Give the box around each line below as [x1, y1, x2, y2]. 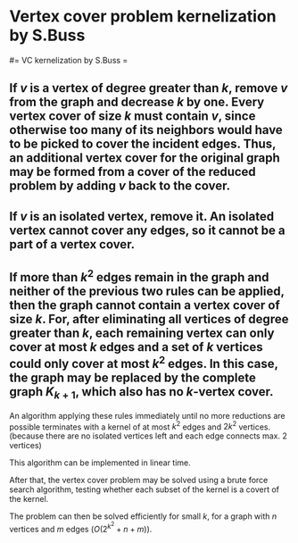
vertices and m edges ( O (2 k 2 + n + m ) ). [9, 521, 153, 534]
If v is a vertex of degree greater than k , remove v [9, 80, 288, 96]
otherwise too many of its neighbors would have [9, 122, 283, 138]
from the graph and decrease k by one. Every [9, 95, 265, 110]
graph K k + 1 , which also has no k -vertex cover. [9, 384, 274, 402]
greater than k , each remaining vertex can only [9, 326, 275, 341]
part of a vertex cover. [9, 237, 136, 252]
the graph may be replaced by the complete [9, 371, 256, 386]
